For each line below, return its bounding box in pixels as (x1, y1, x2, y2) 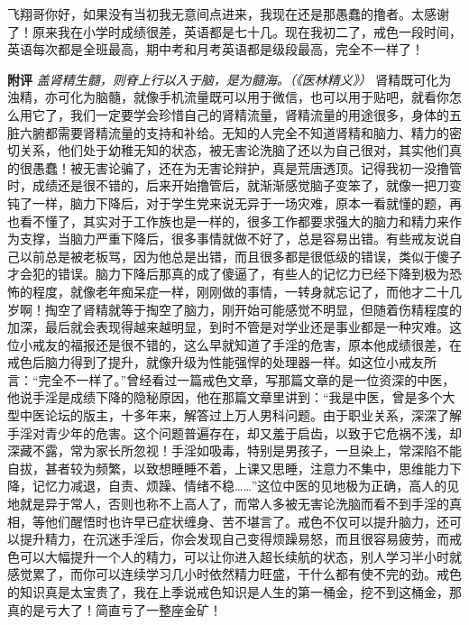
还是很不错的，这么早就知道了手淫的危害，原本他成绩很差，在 (95, 335, 462, 354)
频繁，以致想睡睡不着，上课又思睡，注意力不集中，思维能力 (95, 458, 449, 477)
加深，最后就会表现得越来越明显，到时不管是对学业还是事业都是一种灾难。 (7, 317, 449, 336)
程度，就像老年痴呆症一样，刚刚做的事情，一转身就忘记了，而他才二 (32, 281, 437, 300)
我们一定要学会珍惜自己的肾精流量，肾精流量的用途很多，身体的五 (69, 105, 462, 124)
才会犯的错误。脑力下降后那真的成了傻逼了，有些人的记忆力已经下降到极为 (7, 264, 449, 283)
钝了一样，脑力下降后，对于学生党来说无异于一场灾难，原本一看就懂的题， (7, 193, 449, 212)
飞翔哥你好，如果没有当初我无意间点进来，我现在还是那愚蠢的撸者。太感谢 (7, 5, 449, 23)
